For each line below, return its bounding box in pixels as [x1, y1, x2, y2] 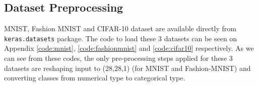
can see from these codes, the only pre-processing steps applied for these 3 [4, 53, 233, 63]
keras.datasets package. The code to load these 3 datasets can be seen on [4, 33, 237, 43]
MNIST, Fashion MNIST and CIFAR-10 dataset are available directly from [4, 23, 236, 34]
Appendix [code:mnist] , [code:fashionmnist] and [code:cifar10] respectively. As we [4, 43, 254, 53]
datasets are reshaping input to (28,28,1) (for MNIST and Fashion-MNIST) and [4, 62, 251, 73]
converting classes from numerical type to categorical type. [4, 72, 185, 83]
